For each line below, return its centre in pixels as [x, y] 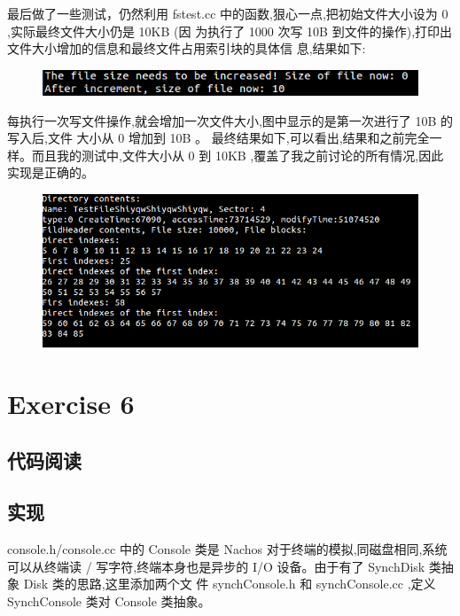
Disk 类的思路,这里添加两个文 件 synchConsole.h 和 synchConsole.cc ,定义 [230, 584]
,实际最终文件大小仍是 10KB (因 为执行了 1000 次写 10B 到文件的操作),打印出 [230, 31]
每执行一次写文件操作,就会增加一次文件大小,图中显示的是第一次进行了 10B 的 [230, 120]
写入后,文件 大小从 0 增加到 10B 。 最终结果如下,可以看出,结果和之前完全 [218, 138]
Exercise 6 [71, 404]
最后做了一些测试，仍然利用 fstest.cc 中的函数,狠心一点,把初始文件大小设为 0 [228, 13]
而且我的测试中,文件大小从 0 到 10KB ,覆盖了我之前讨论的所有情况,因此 [238, 155]
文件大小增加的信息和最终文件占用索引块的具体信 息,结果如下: [187, 48]
